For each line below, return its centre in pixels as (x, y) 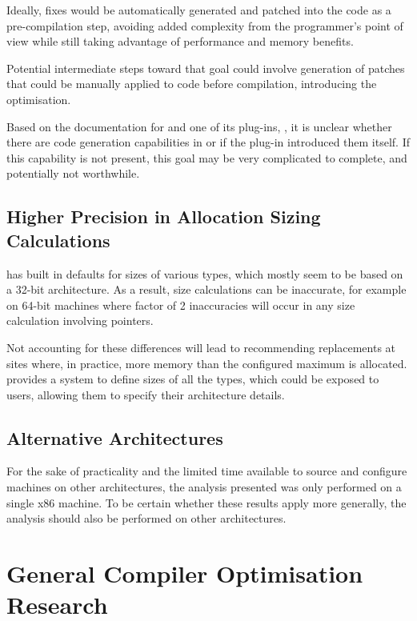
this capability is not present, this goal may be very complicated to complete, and (207, 157)
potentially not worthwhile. (73, 173)
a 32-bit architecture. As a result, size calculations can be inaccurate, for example (206, 289)
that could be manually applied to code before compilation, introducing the (192, 84)
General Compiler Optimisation (185, 573)
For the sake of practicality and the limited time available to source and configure (207, 471)
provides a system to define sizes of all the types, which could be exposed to (193, 379)
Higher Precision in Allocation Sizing (164, 216)
